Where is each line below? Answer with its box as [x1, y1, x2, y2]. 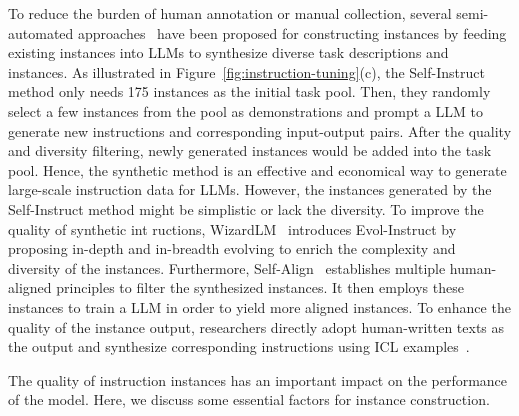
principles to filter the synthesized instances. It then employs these [56, 277, 464, 298]
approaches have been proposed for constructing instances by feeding [77, 22, 507, 43]
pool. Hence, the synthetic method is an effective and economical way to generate [8, 159, 507, 180]
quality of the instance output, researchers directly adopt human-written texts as [8, 316, 505, 337]
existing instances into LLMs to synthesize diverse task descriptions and [8, 42, 449, 63]
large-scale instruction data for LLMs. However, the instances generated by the [8, 179, 492, 200]
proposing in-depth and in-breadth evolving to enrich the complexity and [8, 238, 456, 259]
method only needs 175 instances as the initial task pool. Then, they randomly [8, 81, 491, 102]
